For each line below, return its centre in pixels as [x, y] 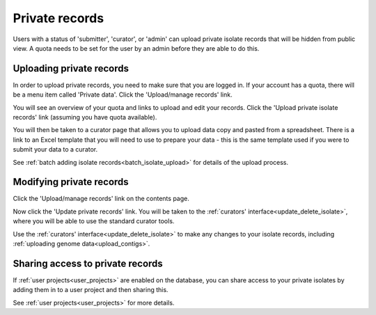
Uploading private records [71, 68]
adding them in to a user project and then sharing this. [91, 290]
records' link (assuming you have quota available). [85, 118]
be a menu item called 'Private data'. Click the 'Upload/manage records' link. [123, 95]
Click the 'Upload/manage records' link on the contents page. [101, 199]
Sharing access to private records [88, 263]
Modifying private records [71, 182]
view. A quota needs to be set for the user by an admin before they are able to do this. [136, 48]
